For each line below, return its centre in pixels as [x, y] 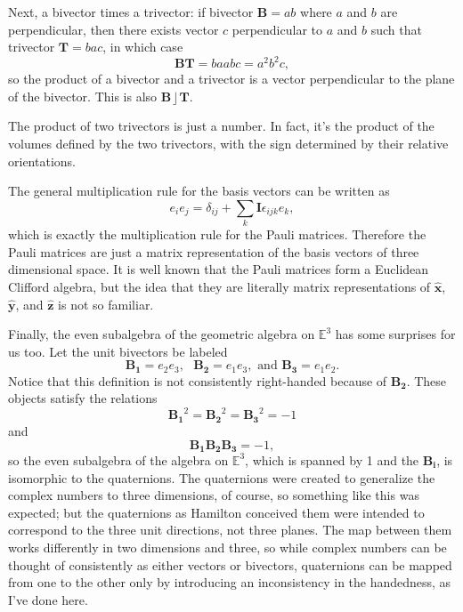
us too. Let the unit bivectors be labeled [118, 351]
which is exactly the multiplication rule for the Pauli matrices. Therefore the [217, 234]
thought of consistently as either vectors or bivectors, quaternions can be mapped [230, 564]
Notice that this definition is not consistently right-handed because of [198, 380]
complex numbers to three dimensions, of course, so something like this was [214, 495]
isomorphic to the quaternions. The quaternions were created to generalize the [222, 477]
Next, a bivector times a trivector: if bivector [131, 12]
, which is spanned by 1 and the [332, 459]
